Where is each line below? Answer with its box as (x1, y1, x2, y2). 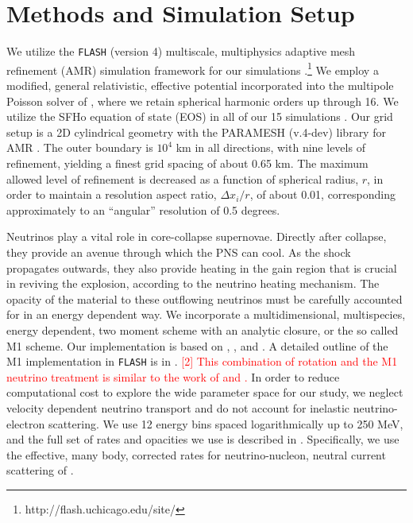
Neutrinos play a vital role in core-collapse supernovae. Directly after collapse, (6, 228, 387, 245)
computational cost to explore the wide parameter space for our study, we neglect (6, 384, 403, 401)
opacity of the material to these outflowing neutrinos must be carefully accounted (6, 290, 403, 307)
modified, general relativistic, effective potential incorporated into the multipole (6, 77, 394, 94)
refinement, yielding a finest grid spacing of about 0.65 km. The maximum (6, 155, 369, 171)
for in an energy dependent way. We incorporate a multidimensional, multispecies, (6, 306, 406, 323)
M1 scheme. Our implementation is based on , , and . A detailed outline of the (6, 337, 388, 354)
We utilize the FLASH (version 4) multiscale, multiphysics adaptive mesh (6, 43, 356, 60)
